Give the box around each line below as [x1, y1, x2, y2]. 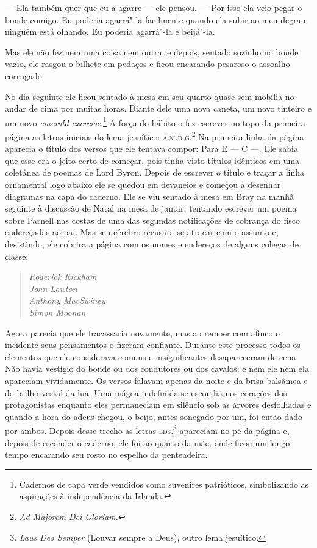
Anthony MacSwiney [29, 294, 105, 307]
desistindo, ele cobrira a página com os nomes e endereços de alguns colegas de [5, 238, 299, 250]
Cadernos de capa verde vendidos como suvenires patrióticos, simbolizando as [19, 477, 309, 490]
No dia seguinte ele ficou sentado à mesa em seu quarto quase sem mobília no [5, 90, 294, 102]
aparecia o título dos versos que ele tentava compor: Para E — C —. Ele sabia [5, 142, 298, 155]
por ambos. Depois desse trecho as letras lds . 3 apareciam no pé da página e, [5, 422, 290, 436]
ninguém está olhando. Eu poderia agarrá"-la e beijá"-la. [5, 25, 215, 38]
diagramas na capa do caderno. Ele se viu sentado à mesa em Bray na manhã [5, 190, 294, 202]
